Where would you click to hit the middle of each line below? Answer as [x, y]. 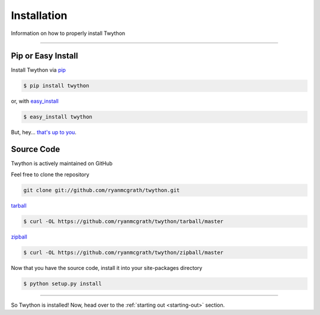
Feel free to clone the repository [50, 174]
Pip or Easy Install [44, 56]
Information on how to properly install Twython [68, 33]
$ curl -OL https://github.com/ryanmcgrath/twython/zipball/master [124, 252]
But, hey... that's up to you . [44, 132]
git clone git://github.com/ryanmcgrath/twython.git [102, 190]
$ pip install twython [56, 86]
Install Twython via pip [39, 70]
